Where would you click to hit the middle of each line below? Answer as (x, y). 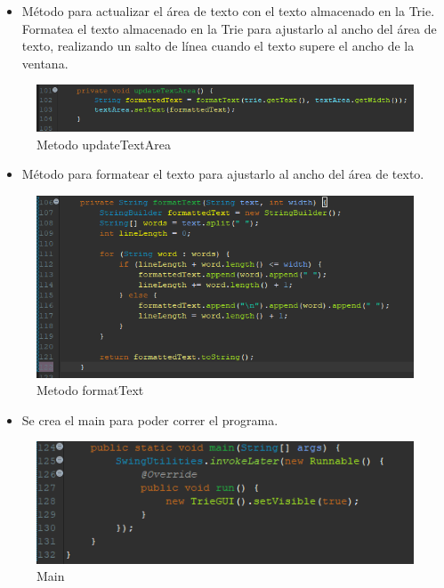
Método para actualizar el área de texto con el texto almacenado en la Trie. (228, 11)
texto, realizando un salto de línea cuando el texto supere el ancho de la (218, 46)
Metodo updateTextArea (104, 144)
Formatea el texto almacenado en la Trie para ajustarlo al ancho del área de (229, 28)
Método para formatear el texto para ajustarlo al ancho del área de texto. (223, 174)
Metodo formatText (90, 390)
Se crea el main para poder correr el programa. (150, 419)
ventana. (45, 63)
